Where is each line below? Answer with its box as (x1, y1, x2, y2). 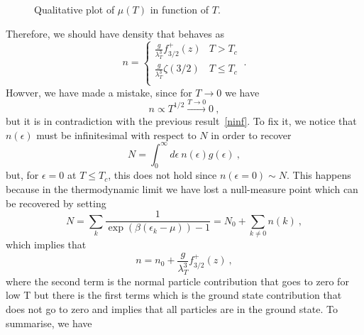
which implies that (6, 237, 87, 252)
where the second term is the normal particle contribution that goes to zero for (6, 273, 349, 288)
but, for (6, 167, 39, 182)
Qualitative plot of (34, 2, 115, 16)
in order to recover (211, 127, 292, 142)
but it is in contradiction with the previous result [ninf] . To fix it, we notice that (6, 113, 357, 128)
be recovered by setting (6, 195, 106, 210)
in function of (150, 2, 209, 16)
